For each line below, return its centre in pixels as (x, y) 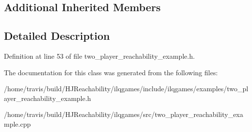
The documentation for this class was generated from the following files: (111, 72)
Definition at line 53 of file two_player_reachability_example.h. (100, 56)
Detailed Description (57, 36)
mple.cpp (17, 124)
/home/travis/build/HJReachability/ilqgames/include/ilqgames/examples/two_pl (126, 89)
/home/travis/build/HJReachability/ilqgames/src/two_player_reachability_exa (124, 114)
